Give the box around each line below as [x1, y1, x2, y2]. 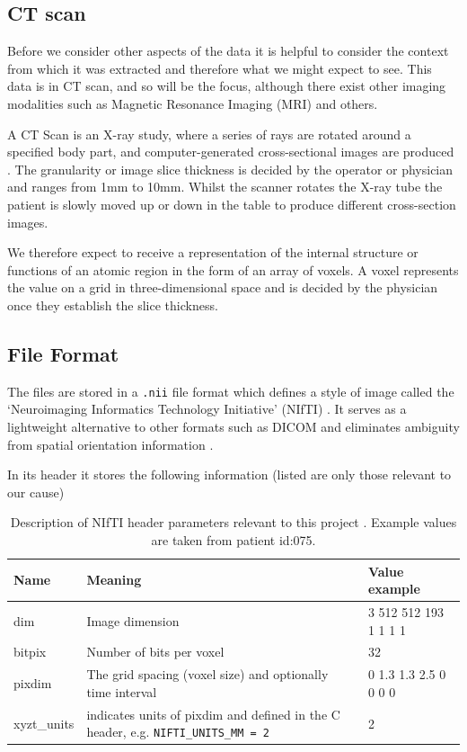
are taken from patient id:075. [151, 530, 316, 549]
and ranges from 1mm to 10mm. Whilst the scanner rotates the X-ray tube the [7, 177, 443, 196]
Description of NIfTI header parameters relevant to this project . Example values [10, 513, 457, 532]
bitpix [13, 642, 47, 661]
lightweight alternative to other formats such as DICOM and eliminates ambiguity [7, 416, 460, 435]
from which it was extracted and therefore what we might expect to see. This [7, 58, 432, 77]
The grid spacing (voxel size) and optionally [86, 665, 329, 684]
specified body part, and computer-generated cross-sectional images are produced [7, 142, 454, 161]
